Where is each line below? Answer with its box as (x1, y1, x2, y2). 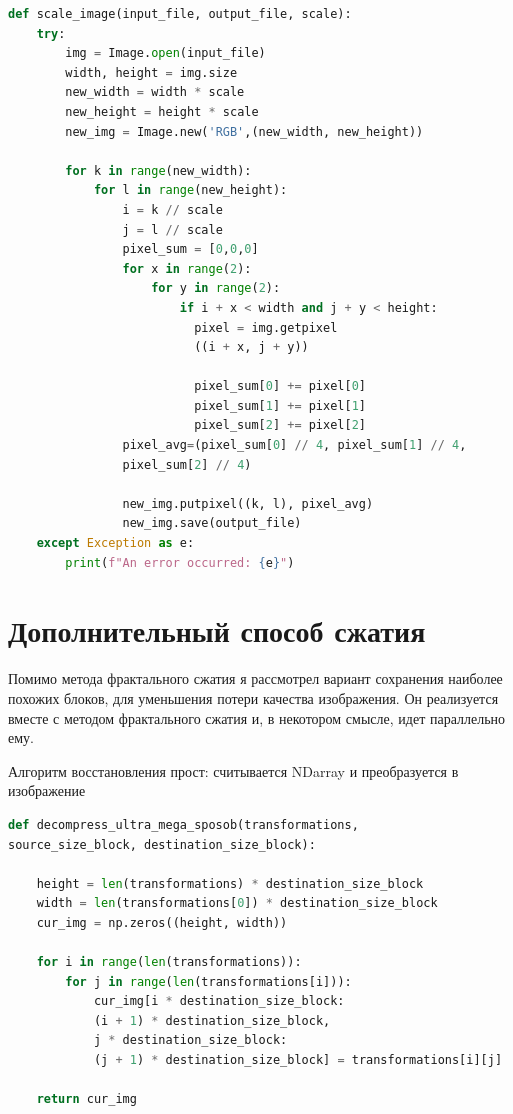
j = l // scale (122, 222, 223, 237)
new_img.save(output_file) (122, 516, 302, 531)
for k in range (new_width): (65, 163, 252, 178)
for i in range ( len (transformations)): (36, 955, 302, 970)
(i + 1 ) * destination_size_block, (93, 1013, 331, 1028)
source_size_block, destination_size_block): (8, 837, 316, 852)
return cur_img (36, 1092, 137, 1107)
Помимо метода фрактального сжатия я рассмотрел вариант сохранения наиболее (8, 668, 503, 689)
